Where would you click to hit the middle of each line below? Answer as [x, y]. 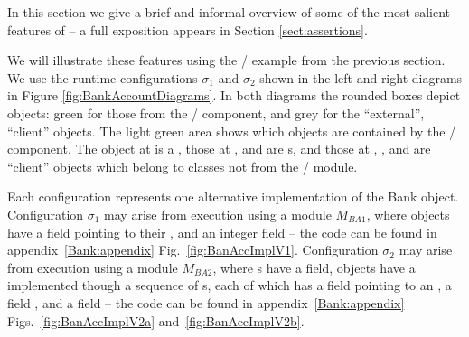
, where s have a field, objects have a [314, 267]
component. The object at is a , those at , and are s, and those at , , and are [219, 149]
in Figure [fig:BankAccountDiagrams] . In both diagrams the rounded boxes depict [234, 95]
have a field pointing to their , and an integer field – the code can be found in [222, 232]
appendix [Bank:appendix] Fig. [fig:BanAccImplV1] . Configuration [193, 250]
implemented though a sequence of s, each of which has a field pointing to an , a [230, 285]
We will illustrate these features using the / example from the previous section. [226, 60]
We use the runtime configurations [103, 77]
